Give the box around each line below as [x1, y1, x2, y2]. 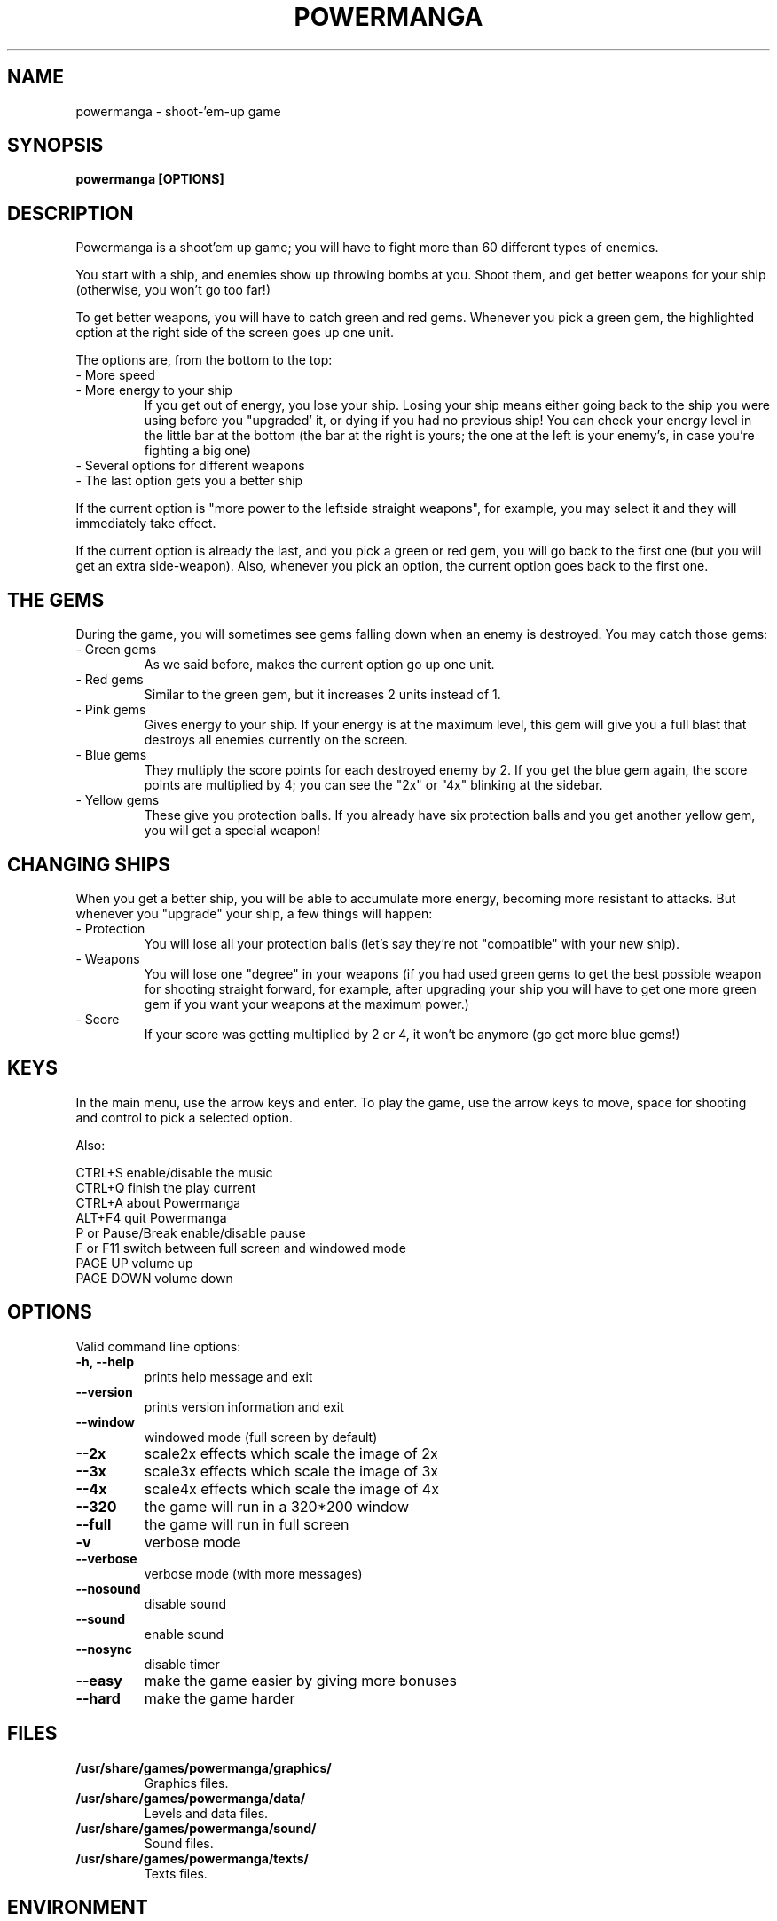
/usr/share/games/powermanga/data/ [75, 1790, 306, 1806]
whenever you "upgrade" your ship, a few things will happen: [75, 905, 433, 921]
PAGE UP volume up [75, 1255, 193, 1271]
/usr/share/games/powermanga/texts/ [75, 1850, 310, 1866]
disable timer [144, 1656, 220, 1672]
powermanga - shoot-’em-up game [75, 103, 281, 119]
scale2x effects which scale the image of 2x [144, 1444, 438, 1462]
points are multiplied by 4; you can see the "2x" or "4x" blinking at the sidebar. [144, 777, 603, 793]
